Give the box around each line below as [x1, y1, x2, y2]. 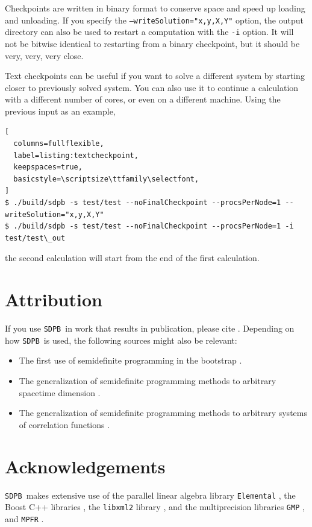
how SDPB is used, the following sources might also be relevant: [5, 333, 237, 346]
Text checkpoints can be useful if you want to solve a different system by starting [5, 69, 305, 82]
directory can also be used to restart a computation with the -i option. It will [5, 25, 294, 38]
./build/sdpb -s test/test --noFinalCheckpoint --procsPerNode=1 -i [13, 222, 294, 231]
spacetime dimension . [19, 386, 101, 399]
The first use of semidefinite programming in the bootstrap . [19, 354, 242, 367]
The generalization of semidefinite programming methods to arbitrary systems [19, 406, 307, 419]
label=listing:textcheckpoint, [13, 151, 139, 160]
